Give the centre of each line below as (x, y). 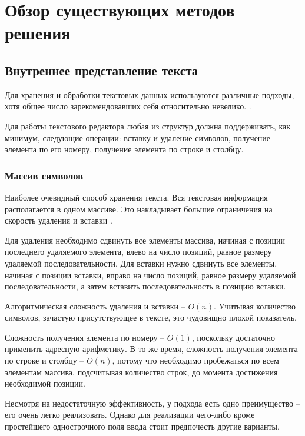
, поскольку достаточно (233, 337)
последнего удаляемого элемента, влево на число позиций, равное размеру (138, 252)
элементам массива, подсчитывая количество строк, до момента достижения (141, 372)
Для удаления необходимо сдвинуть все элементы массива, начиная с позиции (145, 240)
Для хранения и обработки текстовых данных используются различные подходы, (150, 94)
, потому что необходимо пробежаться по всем (195, 360)
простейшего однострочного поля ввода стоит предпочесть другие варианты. (142, 426)
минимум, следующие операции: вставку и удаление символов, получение (138, 137)
